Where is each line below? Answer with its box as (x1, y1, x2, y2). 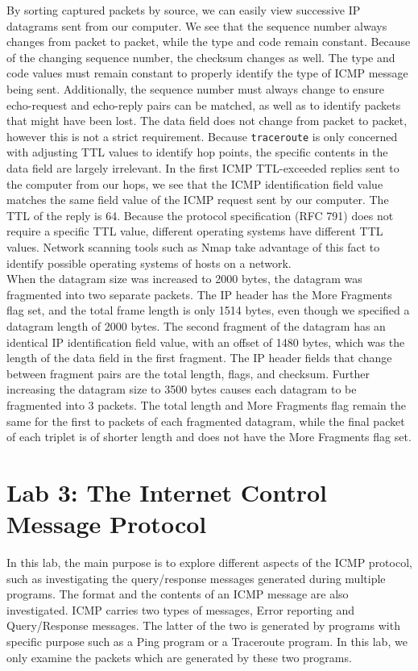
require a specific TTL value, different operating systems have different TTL (6, 223, 383, 240)
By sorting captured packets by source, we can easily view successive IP (6, 2, 361, 18)
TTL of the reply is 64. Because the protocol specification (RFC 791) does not (6, 206, 394, 223)
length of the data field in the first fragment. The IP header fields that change (6, 349, 392, 366)
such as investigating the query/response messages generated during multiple (6, 569, 386, 586)
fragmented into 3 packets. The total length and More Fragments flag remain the (6, 396, 406, 413)
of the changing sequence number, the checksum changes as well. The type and (6, 48, 395, 65)
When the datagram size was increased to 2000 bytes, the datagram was (6, 270, 362, 287)
